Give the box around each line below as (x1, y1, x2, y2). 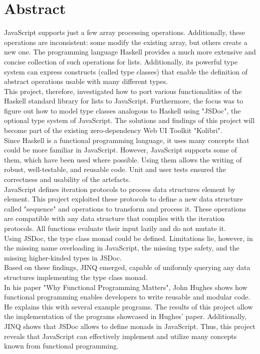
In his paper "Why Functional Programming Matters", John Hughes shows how (4, 281, 247, 292)
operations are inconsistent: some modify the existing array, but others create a (4, 36, 247, 47)
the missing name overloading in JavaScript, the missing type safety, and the (4, 242, 239, 253)
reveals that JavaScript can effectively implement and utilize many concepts (4, 330, 237, 341)
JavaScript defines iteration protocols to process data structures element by (4, 183, 235, 194)
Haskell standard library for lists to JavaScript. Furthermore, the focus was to (4, 95, 243, 106)
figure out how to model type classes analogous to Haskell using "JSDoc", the (4, 105, 241, 115)
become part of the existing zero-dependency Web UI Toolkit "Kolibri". (4, 125, 222, 135)
